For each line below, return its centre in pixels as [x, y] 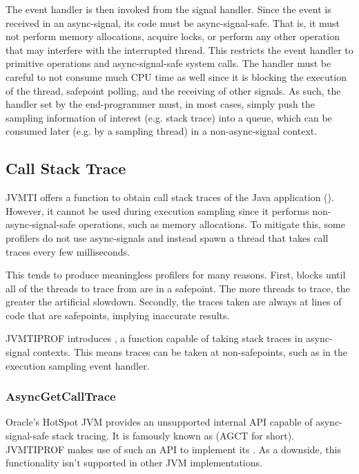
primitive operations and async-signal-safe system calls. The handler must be [168, 63]
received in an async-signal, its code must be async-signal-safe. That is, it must [173, 22]
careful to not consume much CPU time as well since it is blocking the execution [176, 76]
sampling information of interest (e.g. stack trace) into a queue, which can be [169, 117]
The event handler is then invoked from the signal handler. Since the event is [168, 9]
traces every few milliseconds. [68, 251]
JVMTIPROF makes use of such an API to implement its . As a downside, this [174, 449]
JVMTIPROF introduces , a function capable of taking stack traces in [154, 338]
